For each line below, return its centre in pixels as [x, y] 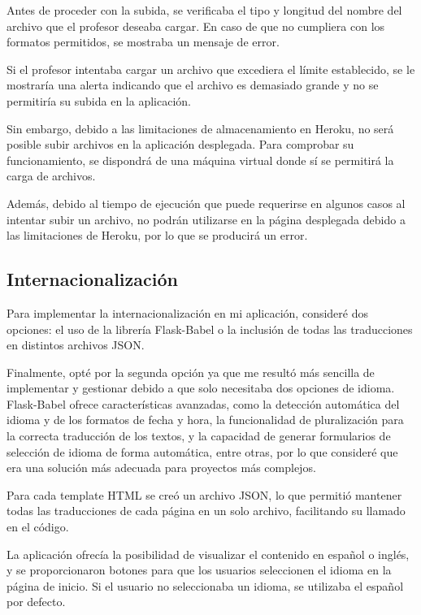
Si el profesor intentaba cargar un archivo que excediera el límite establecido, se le [211, 69]
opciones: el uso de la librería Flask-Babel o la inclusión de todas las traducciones [210, 329]
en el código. [38, 527]
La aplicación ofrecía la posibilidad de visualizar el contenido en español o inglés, [208, 554]
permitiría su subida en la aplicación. [99, 100]
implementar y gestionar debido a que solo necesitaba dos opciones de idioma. [201, 388]
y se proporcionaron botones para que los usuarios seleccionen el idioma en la [199, 570]
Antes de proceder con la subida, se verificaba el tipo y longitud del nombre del [204, 10]
